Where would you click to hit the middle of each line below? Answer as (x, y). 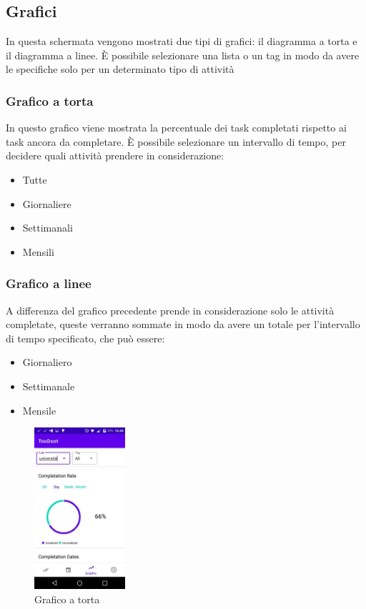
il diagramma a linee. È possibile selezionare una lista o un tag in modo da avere (183, 55)
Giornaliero (47, 362)
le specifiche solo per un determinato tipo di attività (120, 69)
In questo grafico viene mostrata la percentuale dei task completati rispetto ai (176, 128)
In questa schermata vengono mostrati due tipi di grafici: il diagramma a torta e (182, 41)
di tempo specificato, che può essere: (85, 338)
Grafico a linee (49, 283)
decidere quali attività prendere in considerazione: (115, 155)
